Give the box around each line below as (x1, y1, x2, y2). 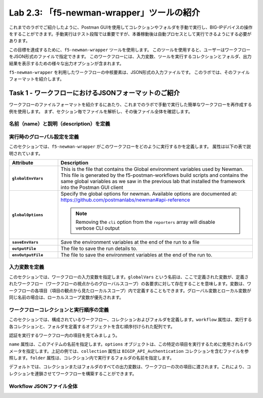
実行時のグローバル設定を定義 (9, 133, 79, 140)
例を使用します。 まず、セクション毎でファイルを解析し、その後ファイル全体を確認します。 (9, 109, 193, 114)
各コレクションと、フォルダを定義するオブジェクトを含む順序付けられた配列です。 (9, 324, 175, 329)
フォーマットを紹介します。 (9, 76, 64, 82)
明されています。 (9, 150, 43, 156)
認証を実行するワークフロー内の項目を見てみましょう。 (9, 332, 120, 338)
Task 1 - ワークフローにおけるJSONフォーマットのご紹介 (9, 89, 180, 97)
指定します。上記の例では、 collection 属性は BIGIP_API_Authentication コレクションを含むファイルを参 (26, 348, 249, 354)
